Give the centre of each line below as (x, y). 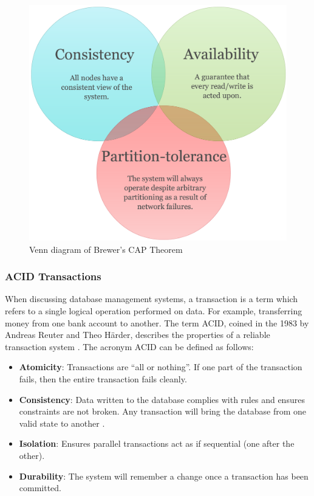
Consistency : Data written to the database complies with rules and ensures (162, 399)
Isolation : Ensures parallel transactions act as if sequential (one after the (157, 443)
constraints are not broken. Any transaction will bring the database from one (163, 411)
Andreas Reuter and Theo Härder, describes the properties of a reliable (138, 335)
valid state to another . (62, 423)
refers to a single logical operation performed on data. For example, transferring (154, 310)
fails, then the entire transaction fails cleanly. (103, 378)
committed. (40, 488)
